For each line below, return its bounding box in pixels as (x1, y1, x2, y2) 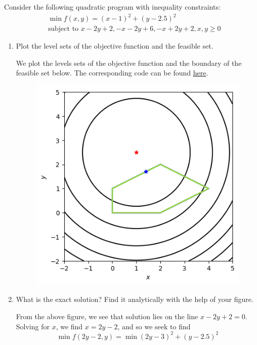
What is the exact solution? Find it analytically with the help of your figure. (16, 294, 253, 304)
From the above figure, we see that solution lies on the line (16, 311, 198, 321)
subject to (48, 25, 79, 33)
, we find (56, 321, 83, 331)
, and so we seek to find (117, 321, 191, 331)
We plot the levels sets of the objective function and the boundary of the (16, 57, 242, 68)
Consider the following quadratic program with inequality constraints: (4, 2, 221, 12)
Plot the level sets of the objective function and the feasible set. (16, 41, 213, 51)
